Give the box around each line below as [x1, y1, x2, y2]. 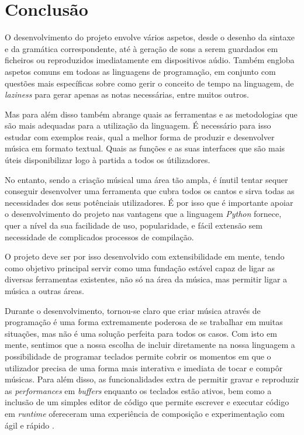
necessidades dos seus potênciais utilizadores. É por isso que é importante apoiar [5, 196, 293, 208]
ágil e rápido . [5, 419, 54, 431]
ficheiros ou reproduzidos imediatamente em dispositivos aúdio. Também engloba [5, 54, 295, 66]
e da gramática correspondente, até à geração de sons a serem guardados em [5, 42, 278, 54]
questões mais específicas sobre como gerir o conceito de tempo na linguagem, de [5, 77, 294, 89]
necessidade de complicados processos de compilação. [5, 230, 194, 243]
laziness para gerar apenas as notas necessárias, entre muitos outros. [5, 88, 249, 101]
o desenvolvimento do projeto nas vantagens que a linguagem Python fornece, [5, 208, 282, 220]
